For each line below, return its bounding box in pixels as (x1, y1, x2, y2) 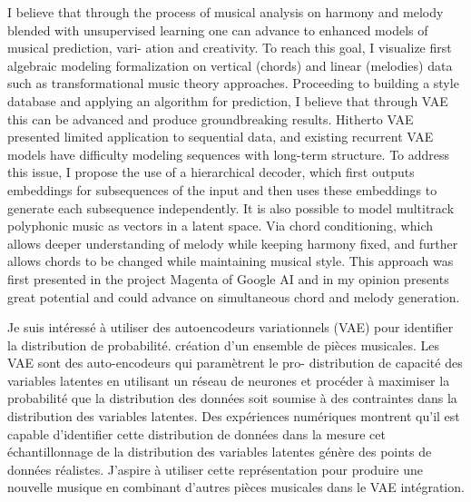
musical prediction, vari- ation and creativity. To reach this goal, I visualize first (7, 38, 452, 57)
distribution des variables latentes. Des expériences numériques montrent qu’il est (7, 407, 460, 426)
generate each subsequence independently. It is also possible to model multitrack (7, 198, 455, 217)
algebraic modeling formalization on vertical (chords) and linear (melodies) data (7, 55, 453, 74)
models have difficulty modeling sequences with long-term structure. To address (7, 144, 450, 163)
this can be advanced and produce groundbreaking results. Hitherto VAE (7, 109, 414, 128)
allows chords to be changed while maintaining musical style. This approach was (7, 251, 454, 271)
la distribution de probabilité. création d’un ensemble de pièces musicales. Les (7, 335, 439, 354)
